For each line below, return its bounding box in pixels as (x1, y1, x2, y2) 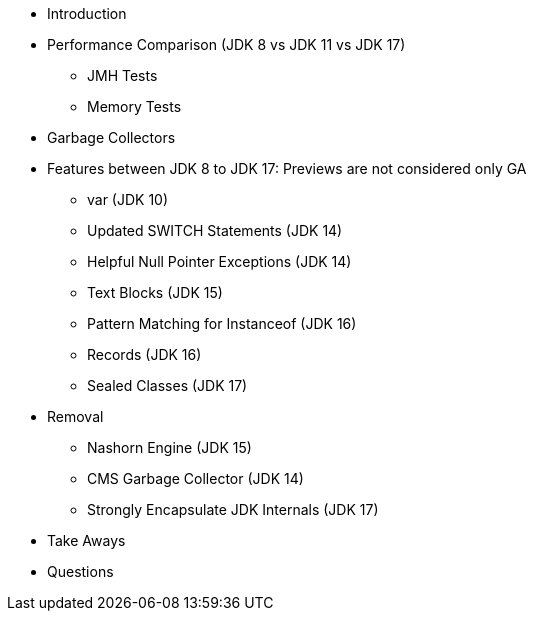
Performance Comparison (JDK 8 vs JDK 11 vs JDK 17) (47, 36, 406, 53)
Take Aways (47, 532, 126, 549)
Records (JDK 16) (87, 346, 202, 363)
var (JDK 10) (87, 191, 169, 208)
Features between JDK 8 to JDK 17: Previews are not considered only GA (47, 160, 527, 177)
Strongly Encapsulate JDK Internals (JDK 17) (87, 501, 379, 518)
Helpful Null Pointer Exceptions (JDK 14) (87, 253, 352, 270)
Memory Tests (87, 98, 182, 115)
